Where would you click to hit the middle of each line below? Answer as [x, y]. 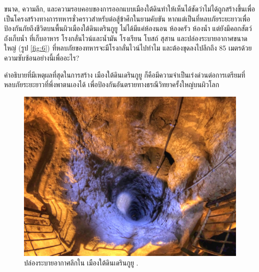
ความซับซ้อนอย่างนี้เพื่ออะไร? [42, 57]
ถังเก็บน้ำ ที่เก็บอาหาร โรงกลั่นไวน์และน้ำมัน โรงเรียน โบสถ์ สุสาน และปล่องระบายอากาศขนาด [126, 38]
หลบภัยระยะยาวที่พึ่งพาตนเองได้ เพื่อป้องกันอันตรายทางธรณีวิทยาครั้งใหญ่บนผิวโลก [112, 84]
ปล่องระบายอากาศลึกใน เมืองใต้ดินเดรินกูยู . [81, 263]
